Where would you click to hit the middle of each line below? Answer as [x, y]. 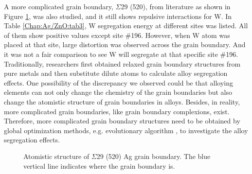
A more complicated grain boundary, [59, 6]
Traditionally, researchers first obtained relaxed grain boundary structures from [122, 63]
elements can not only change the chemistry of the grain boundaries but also [118, 92]
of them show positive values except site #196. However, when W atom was [117, 35]
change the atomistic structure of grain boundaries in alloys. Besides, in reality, [122, 101]
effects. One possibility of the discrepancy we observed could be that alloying [119, 82]
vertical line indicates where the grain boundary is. [99, 165]
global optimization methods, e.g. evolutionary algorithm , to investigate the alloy [126, 130]
